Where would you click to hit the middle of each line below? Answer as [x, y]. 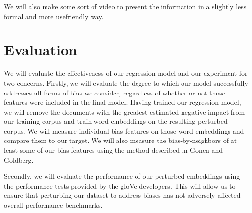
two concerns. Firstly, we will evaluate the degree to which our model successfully [126, 83]
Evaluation [41, 50]
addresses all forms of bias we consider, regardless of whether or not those [115, 92]
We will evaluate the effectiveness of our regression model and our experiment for [126, 73]
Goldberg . [19, 159]
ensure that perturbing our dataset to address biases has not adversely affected [122, 195]
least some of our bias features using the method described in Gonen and [114, 150]
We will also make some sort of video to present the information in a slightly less [125, 6]
